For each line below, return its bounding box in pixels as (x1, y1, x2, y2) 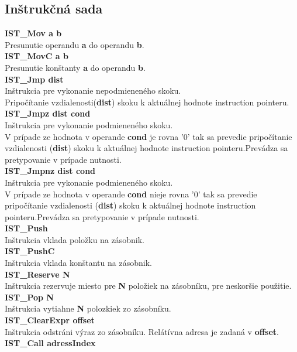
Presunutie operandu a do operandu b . (5, 38, 144, 50)
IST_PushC (5, 245, 55, 257)
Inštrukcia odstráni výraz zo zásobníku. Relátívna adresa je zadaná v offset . (5, 325, 279, 337)
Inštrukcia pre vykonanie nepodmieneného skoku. (5, 84, 181, 97)
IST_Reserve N (5, 268, 70, 280)
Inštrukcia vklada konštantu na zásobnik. (5, 257, 152, 269)
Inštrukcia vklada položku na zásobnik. (5, 233, 145, 245)
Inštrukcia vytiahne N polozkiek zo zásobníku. (5, 302, 171, 315)
